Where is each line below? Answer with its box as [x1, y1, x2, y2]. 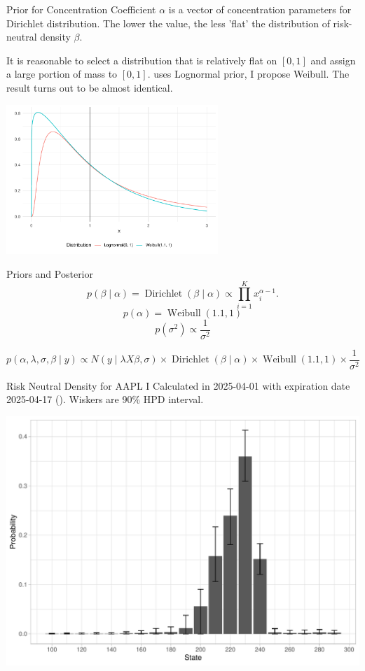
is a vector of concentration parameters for [168, 2, 352, 16]
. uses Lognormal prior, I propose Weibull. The [147, 66, 350, 81]
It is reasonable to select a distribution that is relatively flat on [6, 52, 277, 67]
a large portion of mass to [6, 66, 118, 81]
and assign [310, 52, 356, 67]
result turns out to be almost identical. [6, 80, 173, 94]
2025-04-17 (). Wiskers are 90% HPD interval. [6, 392, 204, 407]
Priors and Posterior [6, 266, 93, 281]
